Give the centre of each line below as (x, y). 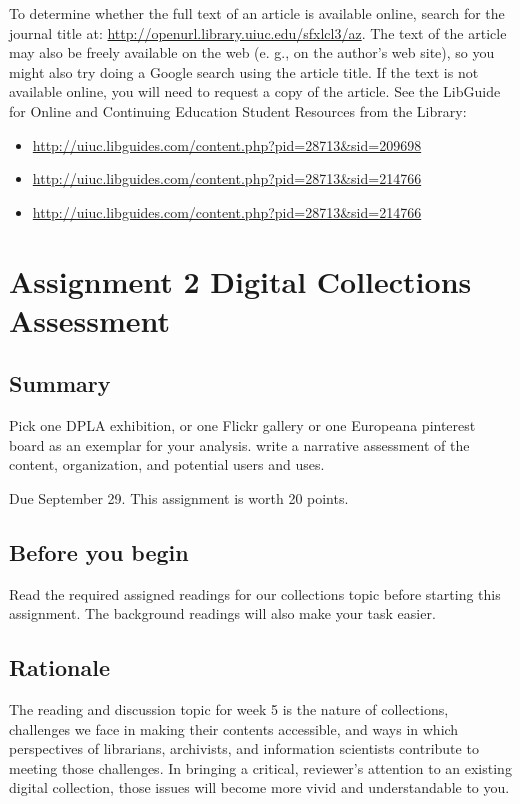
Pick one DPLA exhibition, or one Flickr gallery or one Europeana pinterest (242, 425)
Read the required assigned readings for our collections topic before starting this (255, 593)
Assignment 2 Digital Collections (240, 280)
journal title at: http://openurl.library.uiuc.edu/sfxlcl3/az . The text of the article (258, 32)
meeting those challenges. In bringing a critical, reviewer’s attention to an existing (260, 767)
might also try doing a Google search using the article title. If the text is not (244, 71)
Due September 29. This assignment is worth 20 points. (179, 497)
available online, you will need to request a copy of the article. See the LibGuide (255, 91)
